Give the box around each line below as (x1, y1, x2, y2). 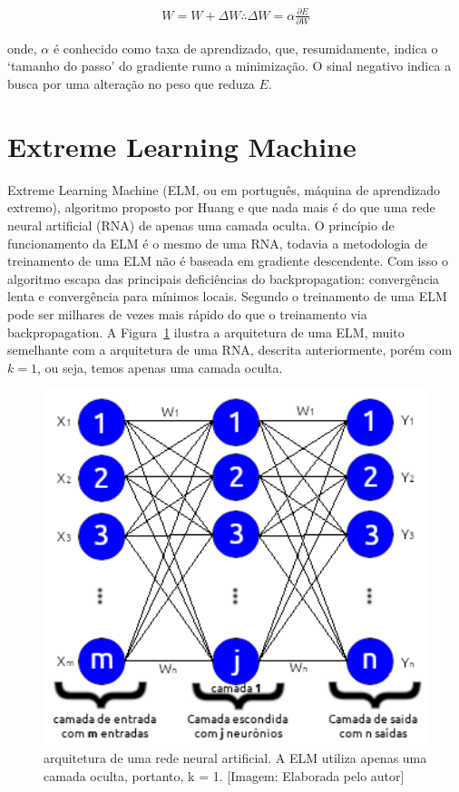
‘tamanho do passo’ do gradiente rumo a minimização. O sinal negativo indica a (7, 56, 452, 75)
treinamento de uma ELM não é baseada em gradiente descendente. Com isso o (7, 251, 449, 270)
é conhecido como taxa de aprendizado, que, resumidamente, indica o (53, 38, 438, 57)
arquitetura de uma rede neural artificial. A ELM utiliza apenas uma (44, 748, 427, 768)
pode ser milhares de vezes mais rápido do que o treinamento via (7, 304, 367, 323)
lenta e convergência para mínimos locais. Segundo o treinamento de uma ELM (7, 287, 447, 306)
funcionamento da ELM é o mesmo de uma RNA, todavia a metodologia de (7, 233, 428, 252)
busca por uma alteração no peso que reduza (7, 74, 255, 93)
